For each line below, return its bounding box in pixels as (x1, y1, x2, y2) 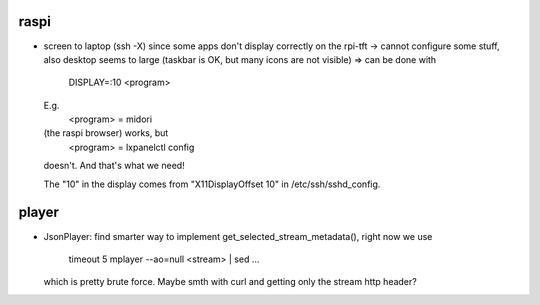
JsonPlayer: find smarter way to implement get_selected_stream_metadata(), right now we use (43, 230, 433, 242)
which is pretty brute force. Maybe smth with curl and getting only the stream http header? (43, 276, 417, 288)
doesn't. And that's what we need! (43, 160, 185, 172)
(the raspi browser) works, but (43, 127, 169, 139)
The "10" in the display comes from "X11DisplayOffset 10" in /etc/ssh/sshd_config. (43, 178, 381, 190)
